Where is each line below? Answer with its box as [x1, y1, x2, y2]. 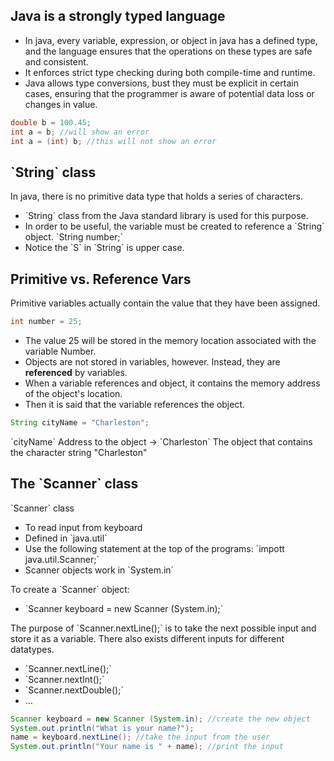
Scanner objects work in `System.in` [24, 564, 175, 576]
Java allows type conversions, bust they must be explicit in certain [24, 77, 299, 89]
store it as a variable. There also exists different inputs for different [10, 632, 285, 644]
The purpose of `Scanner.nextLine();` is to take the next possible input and [10, 622, 317, 634]
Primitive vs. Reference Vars [10, 270, 192, 288]
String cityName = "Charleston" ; [10, 417, 150, 428]
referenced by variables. [24, 366, 128, 378]
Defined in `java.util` [24, 532, 108, 544]
